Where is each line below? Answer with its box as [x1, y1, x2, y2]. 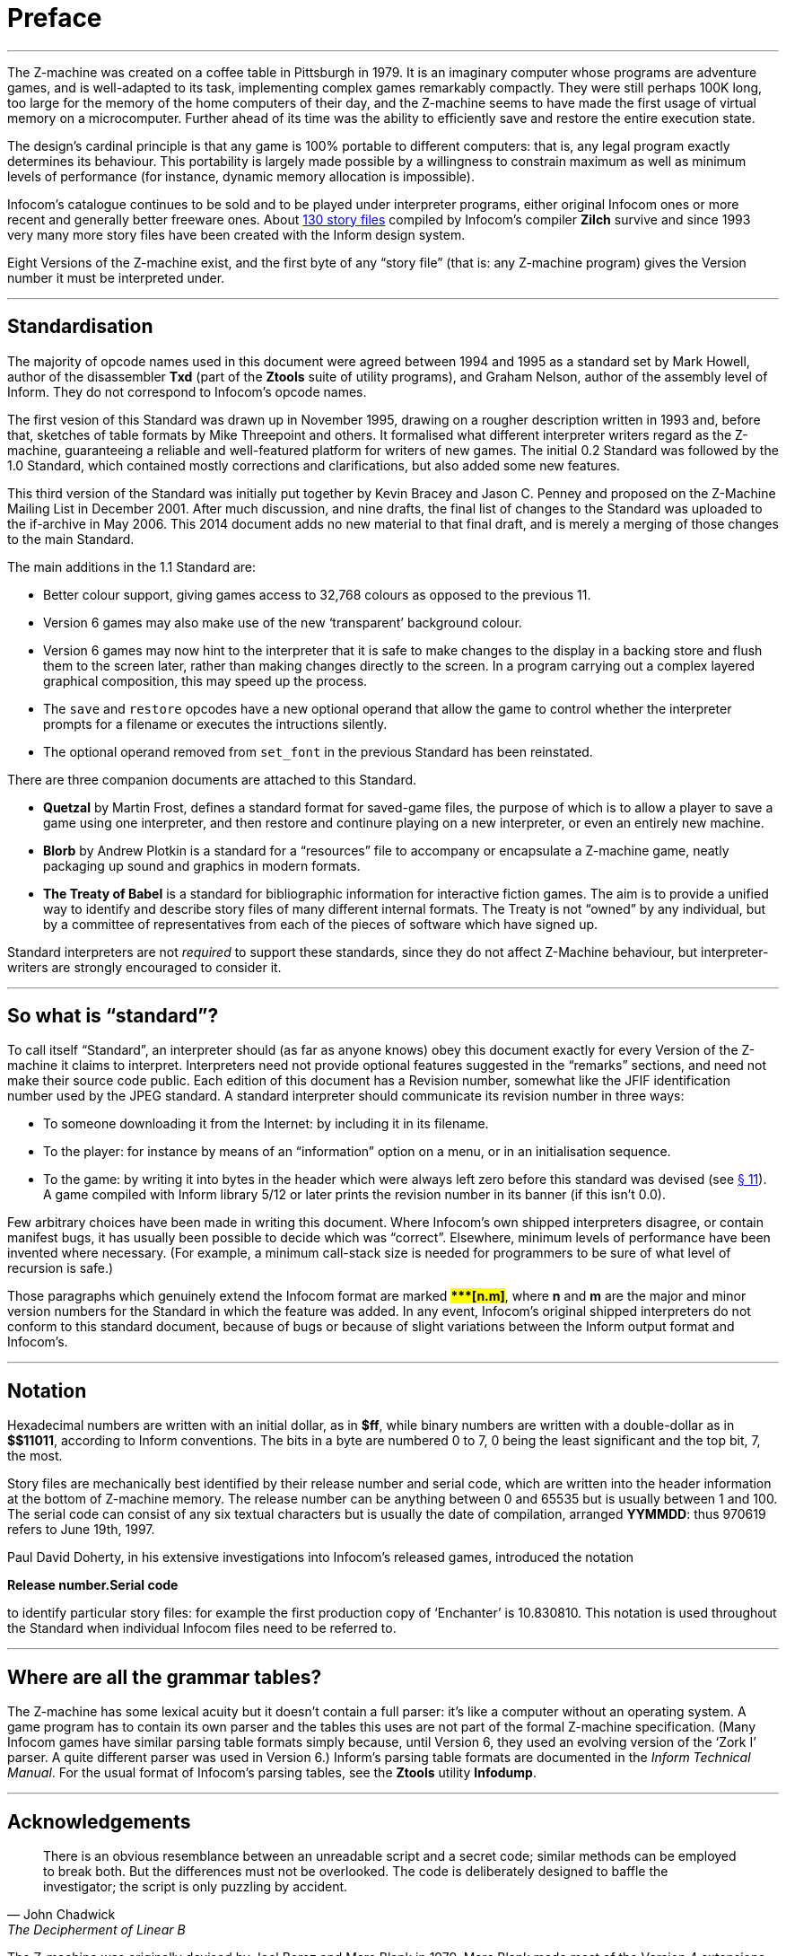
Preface [7, 3, 102, 33]
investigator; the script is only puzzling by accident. [43, 1878, 348, 1894]
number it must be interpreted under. [7, 269, 225, 285]
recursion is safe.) [7, 1260, 114, 1276]
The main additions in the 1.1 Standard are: [7, 558, 257, 575]
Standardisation [7, 315, 153, 338]
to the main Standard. [7, 531, 135, 547]
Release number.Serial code [7, 1577, 179, 1593]
